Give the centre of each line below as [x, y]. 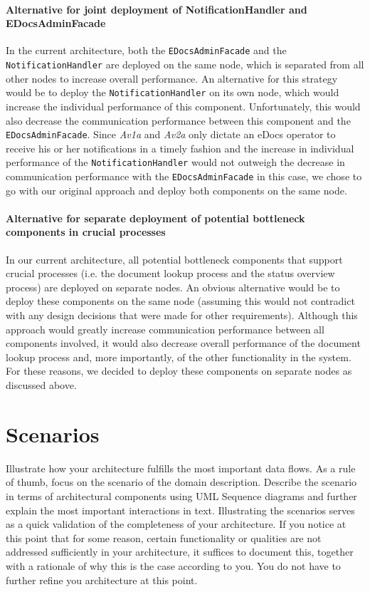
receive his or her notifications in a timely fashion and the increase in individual [180, 148]
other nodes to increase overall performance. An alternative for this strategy [172, 78]
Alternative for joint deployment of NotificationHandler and [157, 9]
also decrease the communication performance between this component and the [178, 120]
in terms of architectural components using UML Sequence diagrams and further [181, 495]
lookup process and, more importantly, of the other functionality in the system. [179, 357]
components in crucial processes [86, 232]
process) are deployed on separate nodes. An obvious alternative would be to [173, 287]
